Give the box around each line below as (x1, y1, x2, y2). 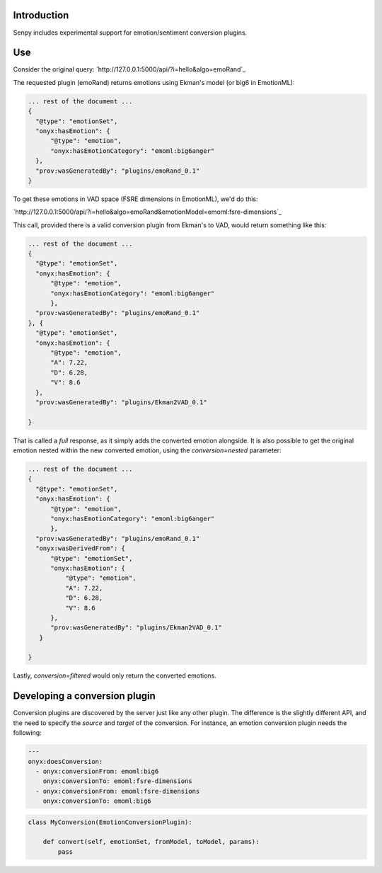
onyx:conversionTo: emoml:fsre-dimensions (42, 777, 192, 785)
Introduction (13, 9, 69, 21)
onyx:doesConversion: (28, 758, 103, 765)
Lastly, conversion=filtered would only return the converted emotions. (13, 671, 217, 680)
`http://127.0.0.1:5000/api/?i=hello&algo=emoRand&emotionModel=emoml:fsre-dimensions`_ (13, 207, 282, 216)
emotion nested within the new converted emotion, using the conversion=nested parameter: (13, 446, 282, 455)
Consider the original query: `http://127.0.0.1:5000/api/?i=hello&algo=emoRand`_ (13, 65, 246, 74)
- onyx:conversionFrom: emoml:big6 (35, 767, 159, 775)
